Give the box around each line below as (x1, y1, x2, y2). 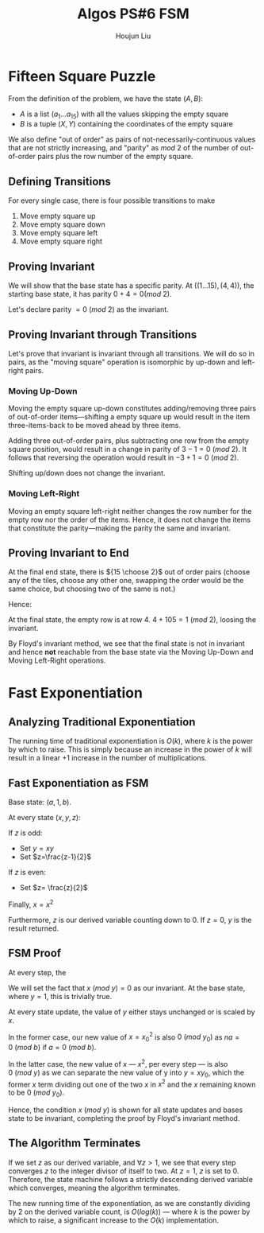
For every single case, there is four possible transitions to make (8, 196, 216, 205)
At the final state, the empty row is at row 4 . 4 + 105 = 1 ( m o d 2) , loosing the (8, 615, 256, 624)
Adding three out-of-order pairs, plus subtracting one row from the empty (8, 436, 250, 445)
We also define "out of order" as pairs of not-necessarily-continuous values (8, 134, 256, 144)
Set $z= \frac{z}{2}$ (19, 883, 88, 893)
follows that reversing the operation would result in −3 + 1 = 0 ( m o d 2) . (8, 453, 239, 462)
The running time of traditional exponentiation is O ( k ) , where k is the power (8, 737, 254, 746)
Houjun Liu (115, 31, 151, 41)
